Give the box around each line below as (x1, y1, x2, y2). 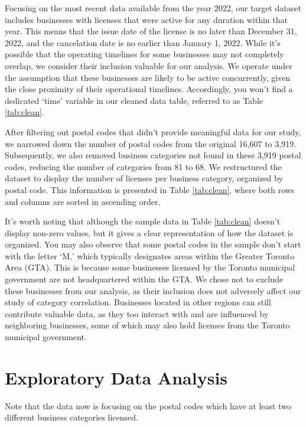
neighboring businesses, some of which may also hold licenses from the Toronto (5, 319, 290, 331)
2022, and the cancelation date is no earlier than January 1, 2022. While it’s (5, 36, 281, 48)
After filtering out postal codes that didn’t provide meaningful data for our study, (5, 125, 301, 138)
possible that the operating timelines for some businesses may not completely (5, 48, 284, 60)
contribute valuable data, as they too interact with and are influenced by (5, 307, 269, 320)
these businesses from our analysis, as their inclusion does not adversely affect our (5, 284, 301, 296)
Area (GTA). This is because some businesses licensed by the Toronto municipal (5, 261, 295, 273)
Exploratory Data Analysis (5, 365, 228, 389)
